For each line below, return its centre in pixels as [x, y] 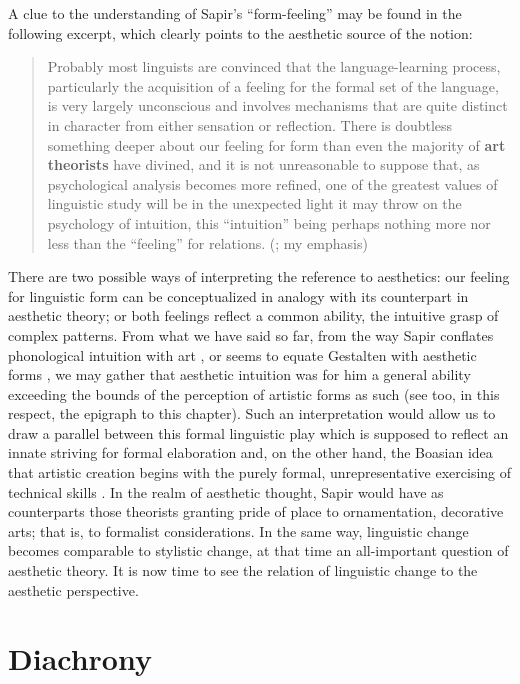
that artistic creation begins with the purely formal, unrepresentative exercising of [260, 472]
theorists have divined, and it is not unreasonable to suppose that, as [263, 164]
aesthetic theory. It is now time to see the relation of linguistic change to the [243, 570]
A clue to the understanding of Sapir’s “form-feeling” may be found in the [235, 13]
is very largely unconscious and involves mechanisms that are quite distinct [277, 105]
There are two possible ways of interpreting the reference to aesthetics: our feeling [259, 276]
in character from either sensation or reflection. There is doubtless [250, 124]
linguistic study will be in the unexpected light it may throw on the [254, 203]
